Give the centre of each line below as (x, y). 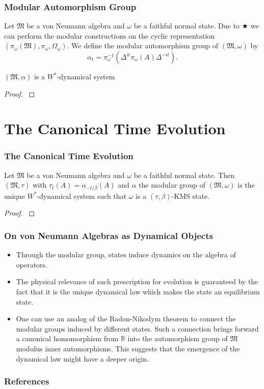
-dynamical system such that (82, 196)
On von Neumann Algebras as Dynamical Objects (109, 235)
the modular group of (172, 185)
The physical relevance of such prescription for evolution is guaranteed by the (137, 281)
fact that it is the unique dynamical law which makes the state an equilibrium (138, 292)
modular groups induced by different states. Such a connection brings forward (137, 328)
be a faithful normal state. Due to (187, 26)
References (27, 381)
